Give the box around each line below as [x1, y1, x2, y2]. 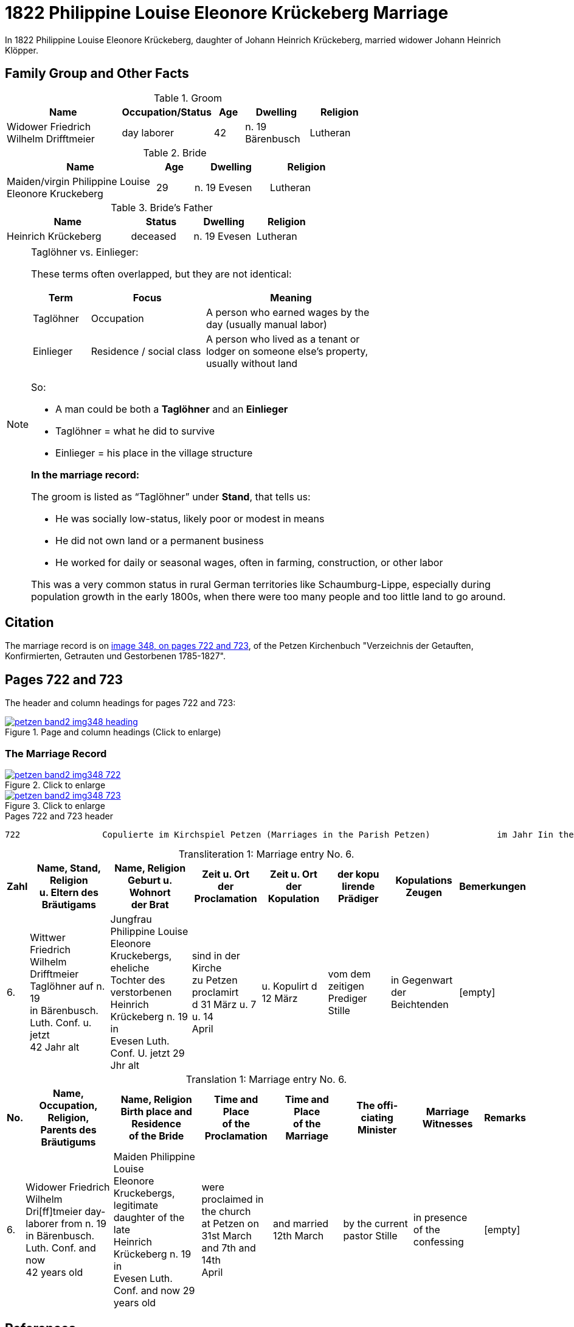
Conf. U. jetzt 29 [110, 1047, 185, 1060]
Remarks [484, 1112, 526, 1124]
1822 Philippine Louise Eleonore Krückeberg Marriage [5, 2, 449, 23]
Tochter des [110, 974, 165, 987]
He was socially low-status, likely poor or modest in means [55, 512, 325, 525]
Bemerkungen [459, 880, 526, 893]
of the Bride [128, 1130, 184, 1143]
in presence [413, 1211, 468, 1224]
